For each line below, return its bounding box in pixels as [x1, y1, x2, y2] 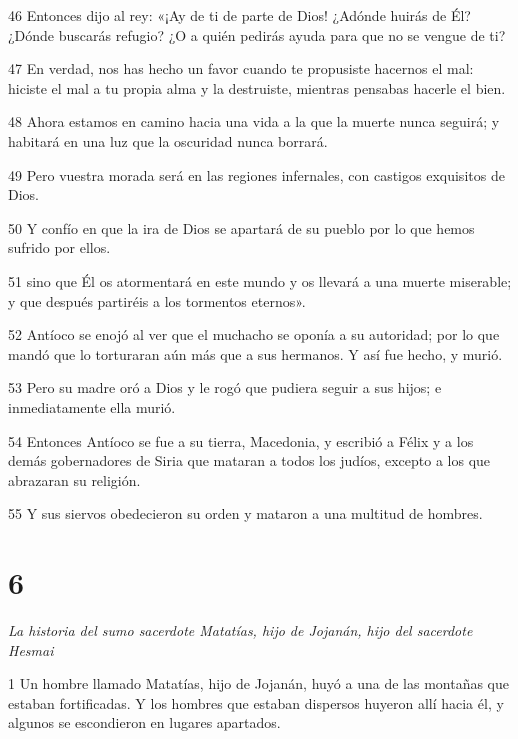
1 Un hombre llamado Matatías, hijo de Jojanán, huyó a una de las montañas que [8, 673, 509, 694]
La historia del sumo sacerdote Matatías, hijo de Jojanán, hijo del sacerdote [8, 620, 473, 640]
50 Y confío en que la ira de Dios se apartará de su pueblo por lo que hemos [8, 217, 475, 238]
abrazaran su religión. [8, 469, 141, 490]
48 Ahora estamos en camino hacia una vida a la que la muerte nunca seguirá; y [8, 111, 500, 132]
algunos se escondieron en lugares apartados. [8, 712, 281, 733]
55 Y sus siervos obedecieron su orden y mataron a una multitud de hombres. [8, 503, 483, 524]
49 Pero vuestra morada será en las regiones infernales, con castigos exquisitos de [8, 164, 505, 185]
